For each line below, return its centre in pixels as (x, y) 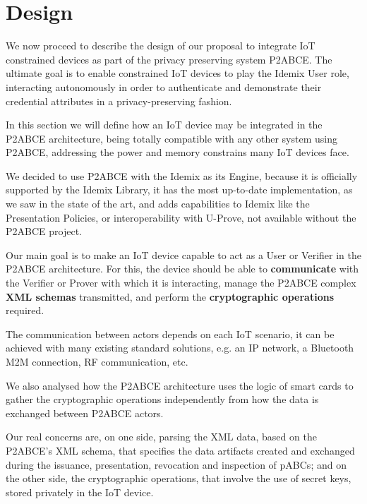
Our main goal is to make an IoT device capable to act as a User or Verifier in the (183, 254)
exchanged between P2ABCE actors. (85, 413)
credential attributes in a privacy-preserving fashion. (119, 101)
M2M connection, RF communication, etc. (97, 361)
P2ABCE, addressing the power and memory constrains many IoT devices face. (178, 152)
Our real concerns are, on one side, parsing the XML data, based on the (161, 437)
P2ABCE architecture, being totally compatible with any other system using (172, 138)
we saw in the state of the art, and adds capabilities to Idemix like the (158, 204)
